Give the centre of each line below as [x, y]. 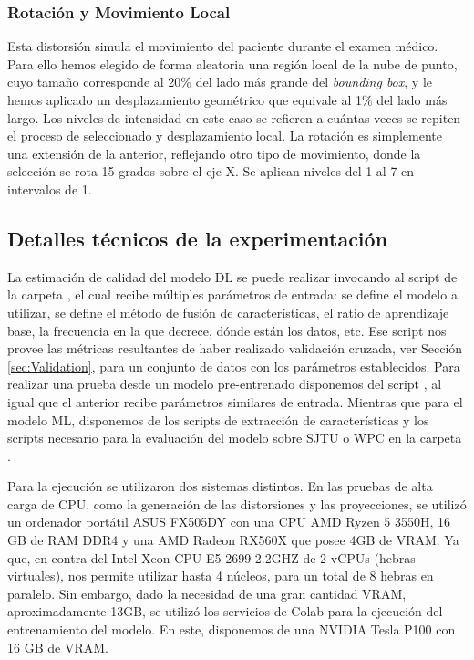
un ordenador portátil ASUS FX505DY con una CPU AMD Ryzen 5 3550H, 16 [229, 522]
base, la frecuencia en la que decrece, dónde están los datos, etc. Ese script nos [227, 330]
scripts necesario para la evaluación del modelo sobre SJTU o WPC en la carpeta [235, 438]
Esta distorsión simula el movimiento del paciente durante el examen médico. [223, 46]
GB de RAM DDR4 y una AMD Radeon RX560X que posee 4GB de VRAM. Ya [233, 540]
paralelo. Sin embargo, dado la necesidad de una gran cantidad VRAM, [207, 593]
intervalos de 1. [50, 189]
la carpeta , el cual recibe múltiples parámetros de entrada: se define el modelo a [232, 294]
